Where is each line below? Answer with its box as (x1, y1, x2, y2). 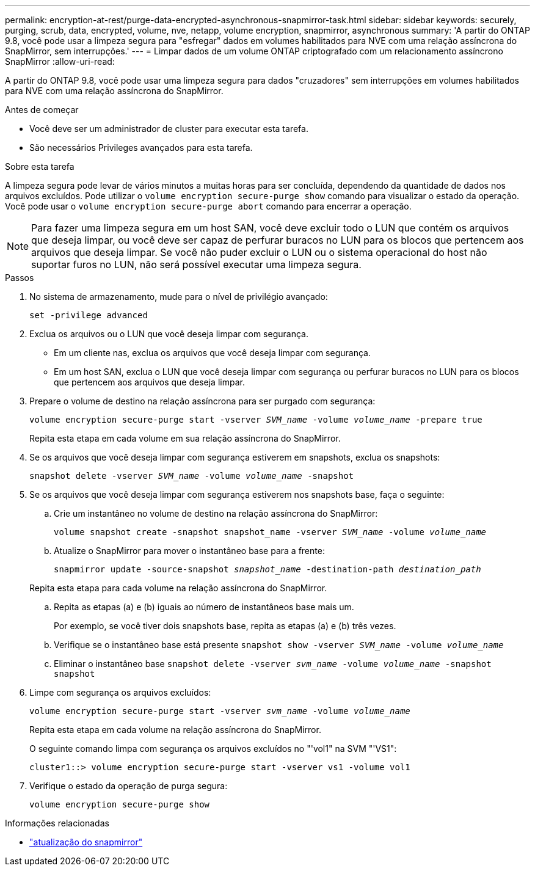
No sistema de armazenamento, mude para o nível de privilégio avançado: (29, 291, 328, 302)
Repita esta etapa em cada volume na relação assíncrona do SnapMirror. (29, 724, 321, 735)
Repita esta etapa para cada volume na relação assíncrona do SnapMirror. (29, 583, 327, 593)
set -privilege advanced (29, 310, 148, 320)
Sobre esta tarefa (5, 161, 75, 172)
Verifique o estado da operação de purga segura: (29, 781, 228, 791)
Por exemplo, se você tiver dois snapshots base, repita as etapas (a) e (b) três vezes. (54, 621, 396, 631)
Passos (5, 272, 34, 283)
